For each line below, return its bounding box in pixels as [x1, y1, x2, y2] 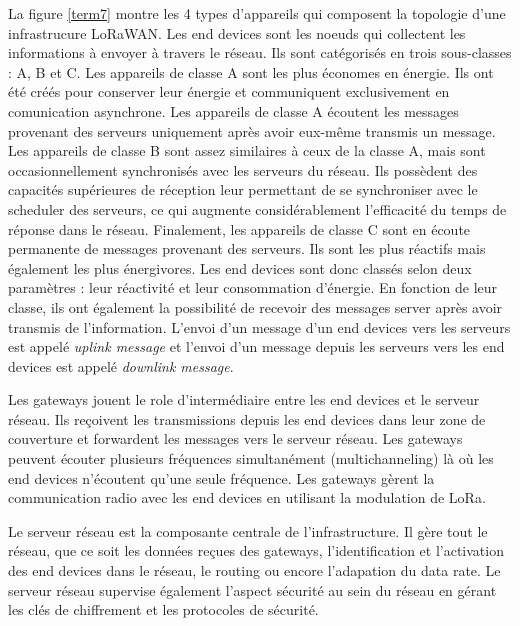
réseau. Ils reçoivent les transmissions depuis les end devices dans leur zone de [8, 408, 486, 429]
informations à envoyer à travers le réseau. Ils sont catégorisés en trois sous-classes [8, 42, 512, 63]
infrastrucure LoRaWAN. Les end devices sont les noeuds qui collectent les [8, 22, 466, 43]
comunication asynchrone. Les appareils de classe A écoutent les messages [8, 100, 459, 121]
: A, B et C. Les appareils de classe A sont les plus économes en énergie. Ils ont [8, 61, 494, 82]
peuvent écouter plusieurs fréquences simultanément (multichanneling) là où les [8, 448, 494, 469]
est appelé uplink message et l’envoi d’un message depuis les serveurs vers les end [8, 336, 505, 357]
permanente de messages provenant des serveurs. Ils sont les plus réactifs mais [8, 238, 486, 259]
